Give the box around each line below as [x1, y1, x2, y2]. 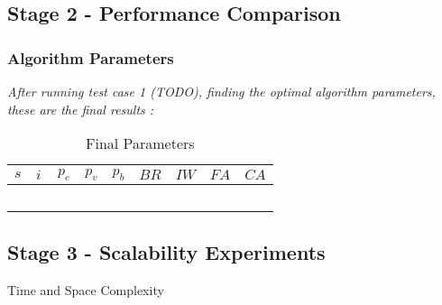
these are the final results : [7, 99, 154, 118]
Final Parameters [85, 133, 195, 154]
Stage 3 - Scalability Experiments [7, 237, 326, 265]
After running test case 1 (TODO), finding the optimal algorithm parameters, [7, 82, 436, 100]
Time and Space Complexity [7, 280, 164, 299]
